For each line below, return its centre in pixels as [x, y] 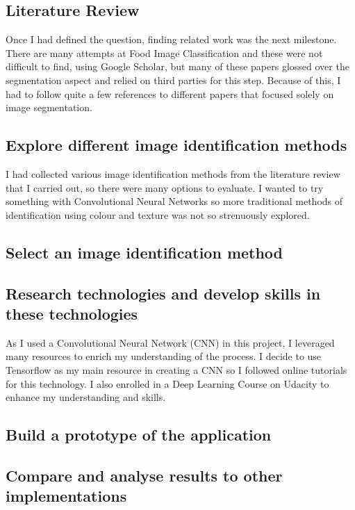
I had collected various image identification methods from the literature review [173, 173]
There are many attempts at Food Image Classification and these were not [164, 52]
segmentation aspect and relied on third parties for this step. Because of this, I [173, 80]
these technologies [72, 313]
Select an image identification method [145, 252]
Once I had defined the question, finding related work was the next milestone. [171, 39]
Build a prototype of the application [139, 435]
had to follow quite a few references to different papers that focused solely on [170, 93]
